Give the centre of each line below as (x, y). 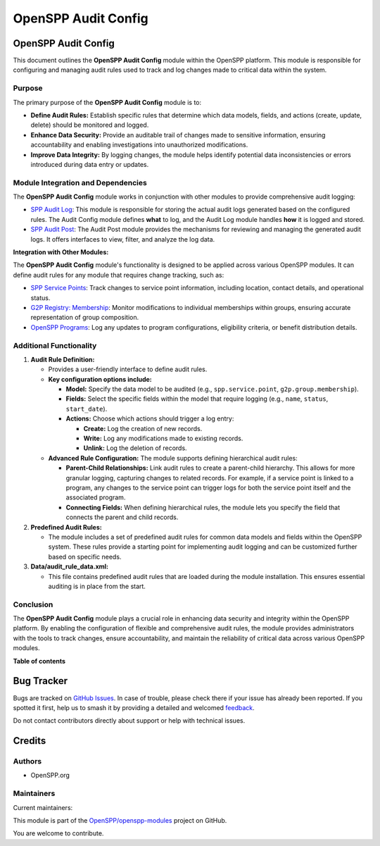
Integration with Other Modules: (61, 252)
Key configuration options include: (100, 379)
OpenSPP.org (50, 776)
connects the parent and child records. (122, 517)
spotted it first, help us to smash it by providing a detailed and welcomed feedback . (134, 707)
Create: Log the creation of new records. (143, 428)
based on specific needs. (85, 556)
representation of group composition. (85, 318)
